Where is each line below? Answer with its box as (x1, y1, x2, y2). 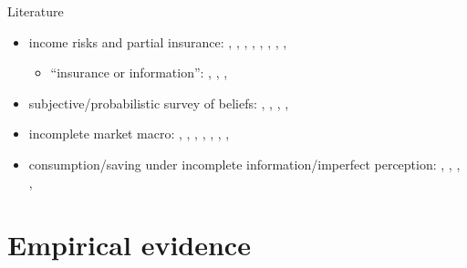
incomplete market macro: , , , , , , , (28, 124, 230, 143)
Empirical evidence (7, 226, 251, 263)
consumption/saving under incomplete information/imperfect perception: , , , (28, 154, 461, 173)
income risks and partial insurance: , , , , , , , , (28, 32, 287, 51)
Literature (7, 2, 64, 20)
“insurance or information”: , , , (50, 63, 228, 82)
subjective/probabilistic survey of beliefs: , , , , (28, 93, 289, 112)
